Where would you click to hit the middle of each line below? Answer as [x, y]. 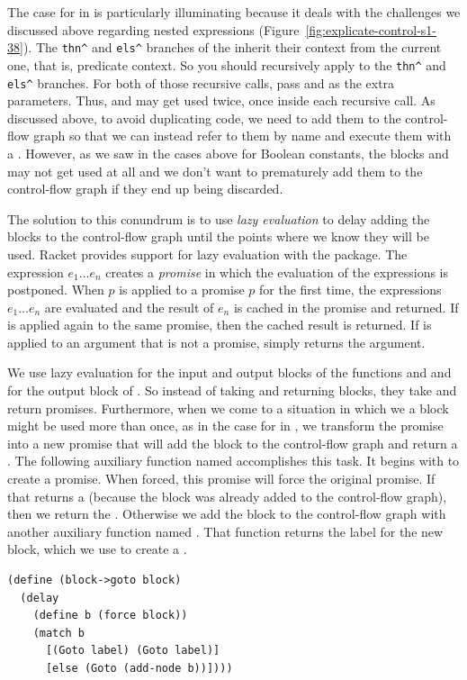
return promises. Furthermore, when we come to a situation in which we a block [228, 408]
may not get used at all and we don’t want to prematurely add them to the [215, 171]
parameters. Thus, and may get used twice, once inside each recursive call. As [221, 100]
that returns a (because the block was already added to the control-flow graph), [227, 496]
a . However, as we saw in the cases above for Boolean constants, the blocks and [228, 153]
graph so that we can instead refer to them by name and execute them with [242, 136]
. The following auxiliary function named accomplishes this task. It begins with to [233, 461]
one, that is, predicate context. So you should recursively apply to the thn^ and [227, 64]
